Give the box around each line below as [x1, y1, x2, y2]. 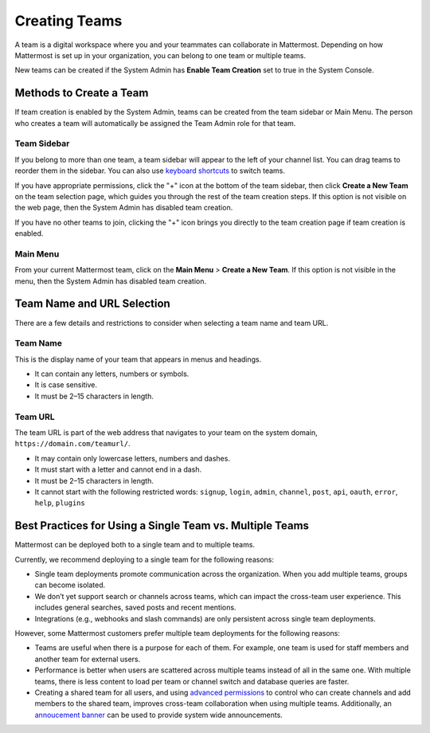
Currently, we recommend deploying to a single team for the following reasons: [14, 555, 275, 564]
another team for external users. [34, 654, 141, 664]
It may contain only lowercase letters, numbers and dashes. [34, 453, 231, 463]
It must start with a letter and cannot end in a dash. [34, 464, 202, 474]
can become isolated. [34, 580, 106, 590]
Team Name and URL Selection [14, 297, 170, 311]
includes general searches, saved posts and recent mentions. [34, 602, 236, 613]
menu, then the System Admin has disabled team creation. [14, 276, 207, 286]
